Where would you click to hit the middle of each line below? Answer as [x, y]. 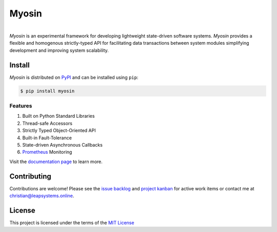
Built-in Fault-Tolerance [47, 138]
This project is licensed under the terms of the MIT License [72, 222]
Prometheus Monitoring [47, 152]
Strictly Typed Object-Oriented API [59, 131]
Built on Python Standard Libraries [58, 116]
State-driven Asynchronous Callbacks [62, 145]
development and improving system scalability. [59, 50]
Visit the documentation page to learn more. [56, 162]
